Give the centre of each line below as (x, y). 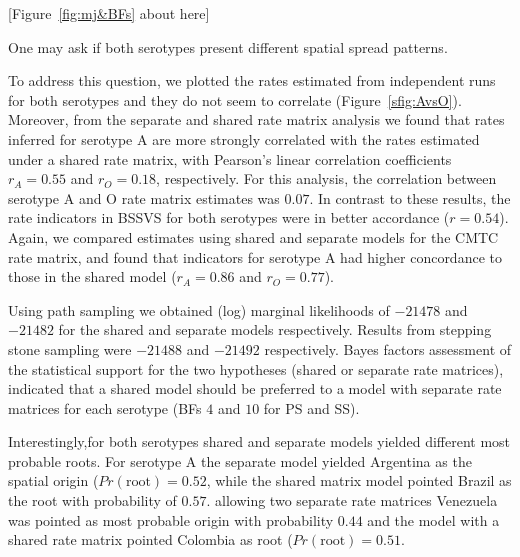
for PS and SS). (311, 407)
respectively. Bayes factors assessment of (388, 348)
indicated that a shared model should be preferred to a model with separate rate (255, 388)
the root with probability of (92, 500)
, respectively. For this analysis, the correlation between (326, 178)
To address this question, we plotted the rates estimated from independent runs (252, 80)
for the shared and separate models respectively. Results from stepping (275, 329)
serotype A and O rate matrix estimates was (144, 197)
